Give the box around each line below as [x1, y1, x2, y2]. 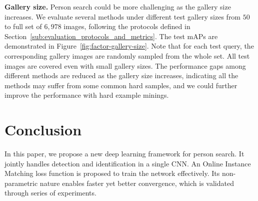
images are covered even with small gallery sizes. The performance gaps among [4, 60, 246, 71]
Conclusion [4, 119, 82, 140]
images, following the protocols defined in [63, 21, 190, 32]
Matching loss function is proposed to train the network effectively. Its [4, 168, 220, 178]
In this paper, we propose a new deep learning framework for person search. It [4, 148, 244, 159]
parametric [4, 177, 38, 188]
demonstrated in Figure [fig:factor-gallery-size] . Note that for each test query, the [4, 41, 254, 51]
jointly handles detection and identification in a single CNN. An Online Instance [4, 158, 251, 168]
